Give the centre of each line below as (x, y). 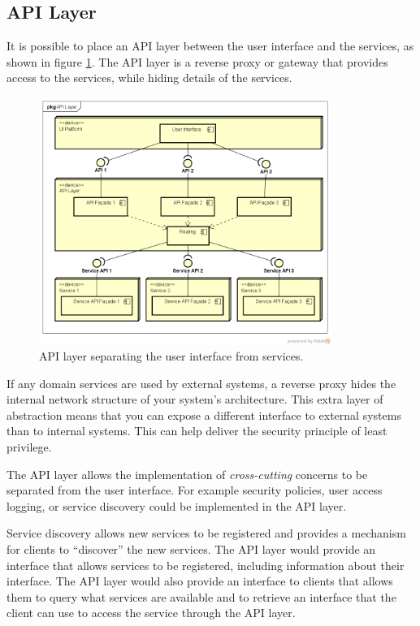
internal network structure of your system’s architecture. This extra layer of (195, 399)
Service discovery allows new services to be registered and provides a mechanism (206, 533)
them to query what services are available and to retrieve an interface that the (201, 596)
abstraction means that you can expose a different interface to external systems (204, 414)
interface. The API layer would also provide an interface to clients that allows (200, 581)
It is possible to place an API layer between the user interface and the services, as (210, 46)
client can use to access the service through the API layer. (151, 613)
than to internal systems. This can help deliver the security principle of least (197, 431)
